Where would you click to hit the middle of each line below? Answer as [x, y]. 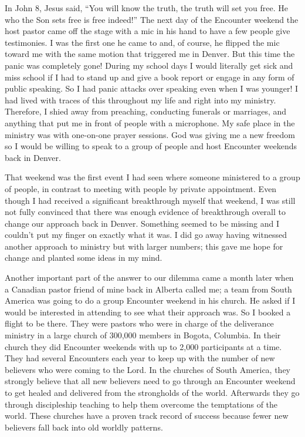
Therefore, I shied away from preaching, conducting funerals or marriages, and [146, 111]
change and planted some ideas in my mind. [84, 258]
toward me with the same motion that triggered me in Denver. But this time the [150, 54]
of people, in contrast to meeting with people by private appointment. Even [141, 188]
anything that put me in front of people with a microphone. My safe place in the [150, 122]
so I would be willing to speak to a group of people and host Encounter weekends [151, 146]
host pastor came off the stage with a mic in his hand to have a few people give [148, 31]
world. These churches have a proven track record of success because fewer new [147, 416]
